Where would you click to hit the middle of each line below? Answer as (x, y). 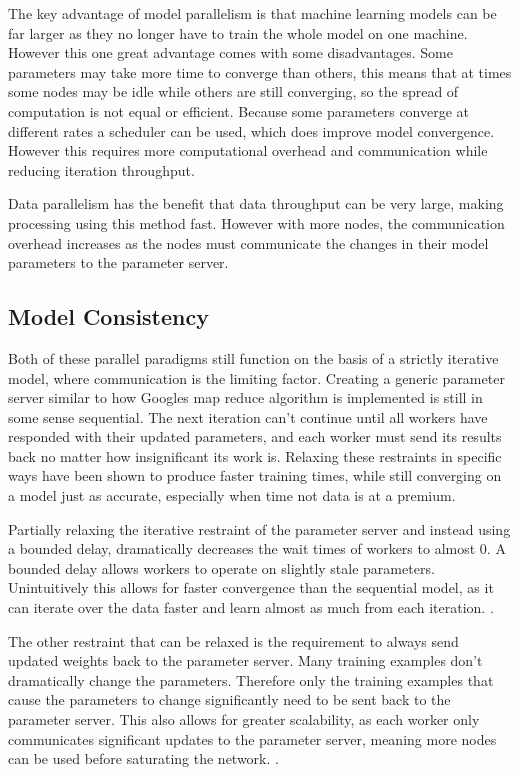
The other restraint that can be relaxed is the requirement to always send (233, 640)
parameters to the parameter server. (118, 262)
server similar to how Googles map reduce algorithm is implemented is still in (245, 397)
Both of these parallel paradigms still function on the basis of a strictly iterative (253, 357)
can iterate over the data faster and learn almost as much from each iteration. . (251, 607)
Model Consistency (108, 316)
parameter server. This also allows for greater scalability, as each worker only (244, 719)
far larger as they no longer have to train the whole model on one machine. (238, 32)
